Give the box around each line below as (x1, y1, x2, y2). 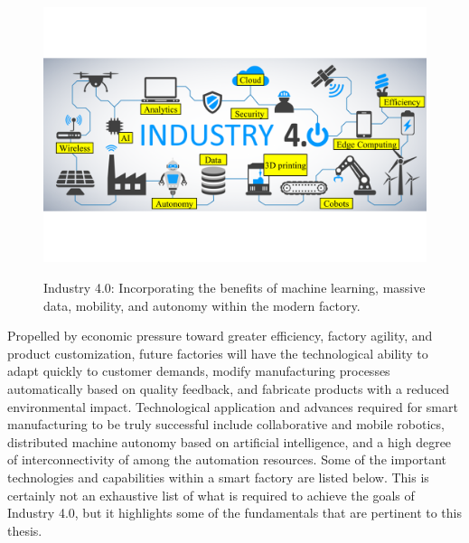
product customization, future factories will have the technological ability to (7, 343, 428, 362)
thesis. (7, 520, 42, 539)
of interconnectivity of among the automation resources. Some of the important (7, 450, 447, 469)
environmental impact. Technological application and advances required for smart (7, 397, 458, 416)
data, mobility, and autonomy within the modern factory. (43, 295, 361, 314)
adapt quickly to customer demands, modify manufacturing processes (7, 361, 390, 380)
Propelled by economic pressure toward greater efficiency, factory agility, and (7, 326, 433, 345)
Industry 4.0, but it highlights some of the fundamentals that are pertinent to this (7, 503, 462, 522)
